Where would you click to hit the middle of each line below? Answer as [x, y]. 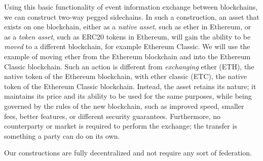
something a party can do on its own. [62, 135]
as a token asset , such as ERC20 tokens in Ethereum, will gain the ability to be [127, 36]
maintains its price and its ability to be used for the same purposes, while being [128, 96]
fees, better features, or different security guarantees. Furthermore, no [112, 116]
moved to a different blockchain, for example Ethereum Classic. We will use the [127, 46]
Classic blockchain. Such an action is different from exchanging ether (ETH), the [129, 66]
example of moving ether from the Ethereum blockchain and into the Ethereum [127, 56]
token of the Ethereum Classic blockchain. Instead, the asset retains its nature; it [130, 86]
